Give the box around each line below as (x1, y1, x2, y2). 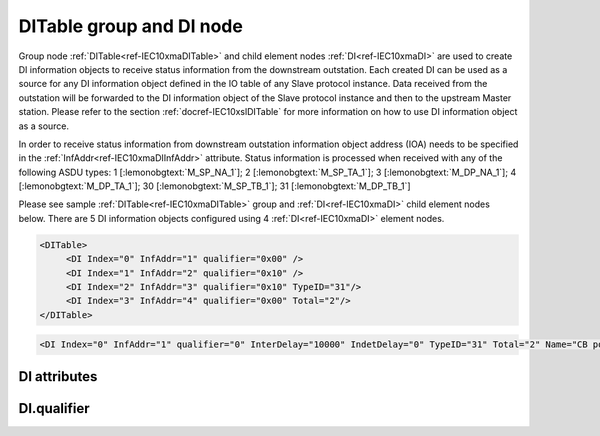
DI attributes (18, 368, 98, 385)
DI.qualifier (18, 400, 90, 417)
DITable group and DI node (18, 15, 244, 37)
